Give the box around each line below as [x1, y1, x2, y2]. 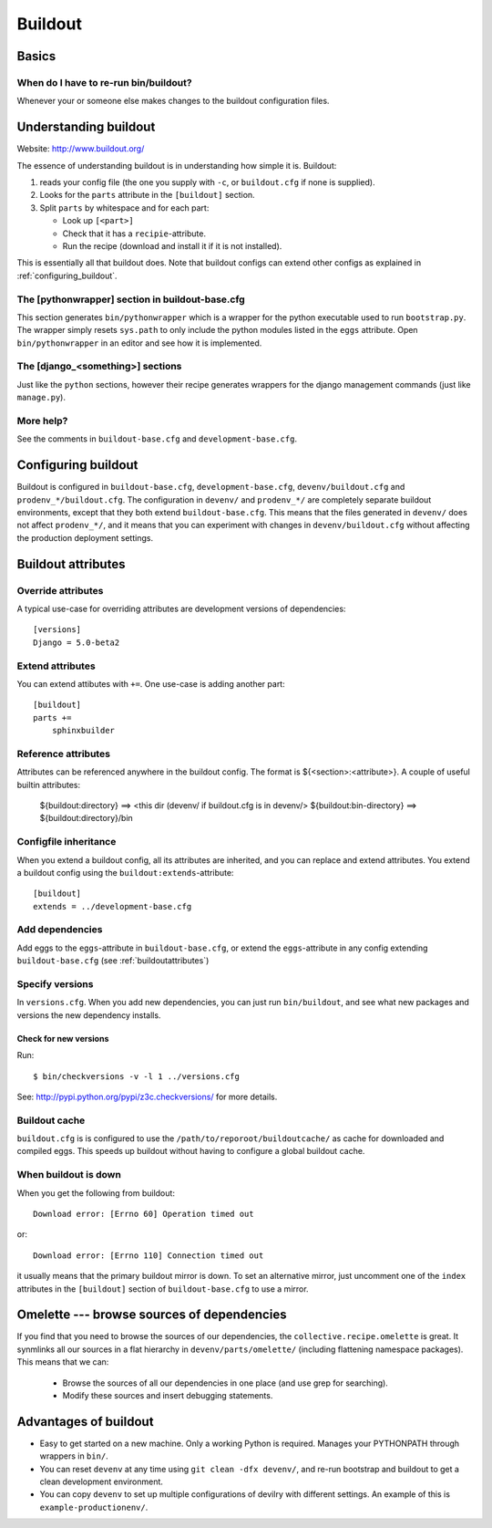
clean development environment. [39, 1476, 164, 1487]
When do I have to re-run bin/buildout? [16, 76, 192, 88]
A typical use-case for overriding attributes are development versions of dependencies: [16, 603, 346, 614]
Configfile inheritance [16, 836, 117, 848]
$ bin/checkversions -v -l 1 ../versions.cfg [33, 1071, 241, 1081]
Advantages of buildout [16, 1414, 154, 1429]
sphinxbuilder [51, 725, 116, 736]
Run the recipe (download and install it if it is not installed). [62, 240, 282, 251]
